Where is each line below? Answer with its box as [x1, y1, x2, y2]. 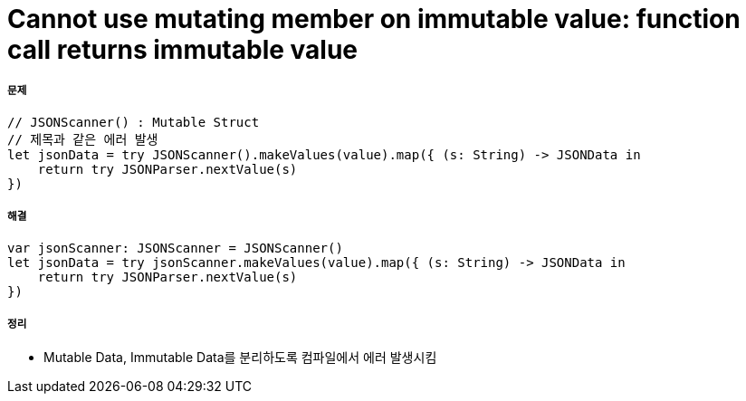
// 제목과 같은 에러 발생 [7, 131, 158, 147]
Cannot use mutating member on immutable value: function [7, 4, 741, 34]
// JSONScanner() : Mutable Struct [7, 114, 260, 129]
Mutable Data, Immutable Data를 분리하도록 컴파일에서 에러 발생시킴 [43, 349, 437, 366]
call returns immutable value [7, 34, 359, 65]
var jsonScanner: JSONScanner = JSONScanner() [7, 240, 343, 255]
